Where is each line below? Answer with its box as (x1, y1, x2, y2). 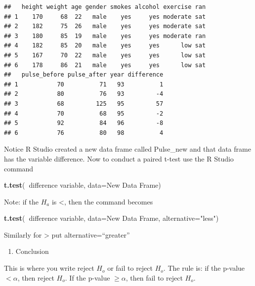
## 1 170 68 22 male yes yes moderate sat (4, 13, 206, 20)
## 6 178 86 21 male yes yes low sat (4, 61, 206, 69)
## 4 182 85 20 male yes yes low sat (4, 42, 206, 49)
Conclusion (15, 246, 49, 256)
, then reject (17, 272, 54, 283)
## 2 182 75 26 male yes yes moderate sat (4, 23, 206, 30)
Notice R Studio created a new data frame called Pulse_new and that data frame (4, 144, 251, 154)
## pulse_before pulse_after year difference (4, 71, 164, 79)
